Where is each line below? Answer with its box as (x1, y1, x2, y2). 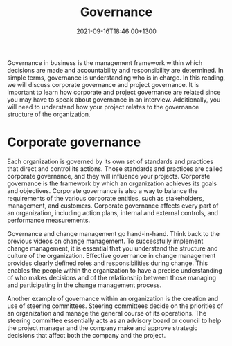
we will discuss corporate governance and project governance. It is (7, 80, 199, 89)
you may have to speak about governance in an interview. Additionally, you (7, 95, 221, 104)
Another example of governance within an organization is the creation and (7, 294, 219, 302)
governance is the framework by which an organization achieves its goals (7, 179, 217, 188)
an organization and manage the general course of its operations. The (7, 309, 206, 317)
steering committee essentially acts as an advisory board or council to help (7, 316, 222, 325)
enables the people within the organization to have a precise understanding (7, 266, 223, 274)
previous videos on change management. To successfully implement (7, 237, 204, 245)
